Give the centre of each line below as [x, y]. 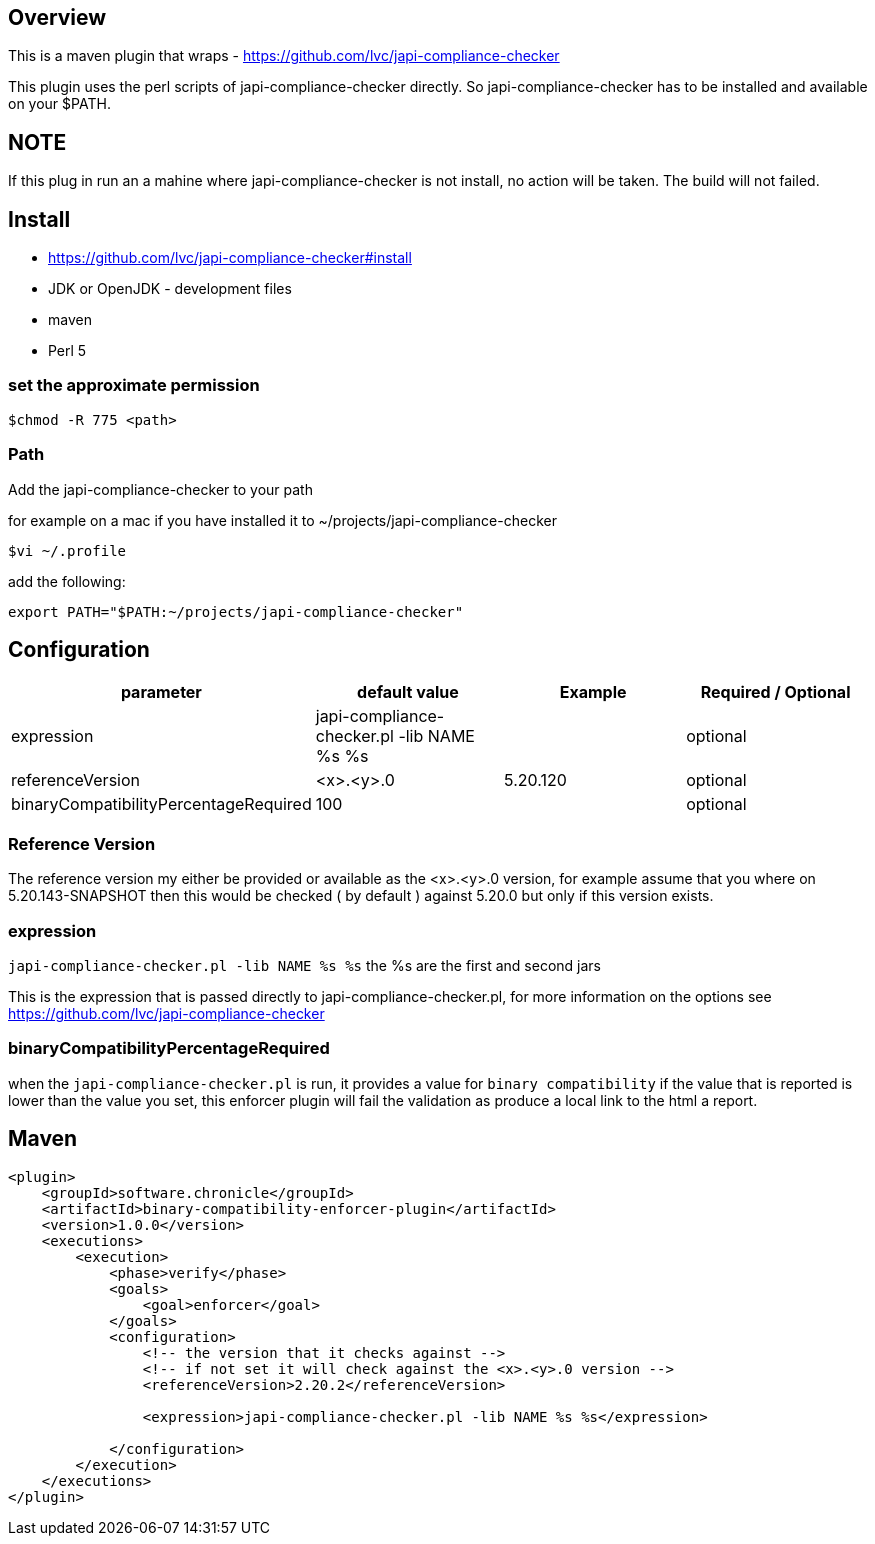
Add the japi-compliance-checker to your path [160, 489]
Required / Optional [775, 692]
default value [408, 692]
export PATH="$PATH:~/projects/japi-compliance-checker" [236, 611]
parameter [161, 692]
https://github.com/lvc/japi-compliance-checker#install [230, 258]
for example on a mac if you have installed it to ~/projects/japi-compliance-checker [282, 520]
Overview [57, 17]
